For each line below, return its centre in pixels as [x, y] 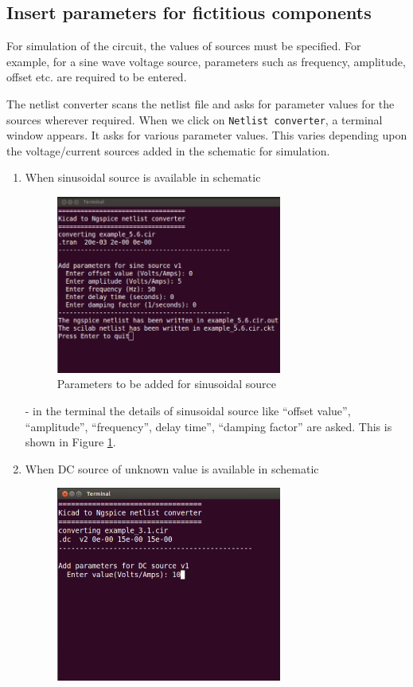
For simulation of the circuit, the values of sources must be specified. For [184, 46]
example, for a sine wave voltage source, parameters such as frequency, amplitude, [206, 61]
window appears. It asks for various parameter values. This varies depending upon [207, 135]
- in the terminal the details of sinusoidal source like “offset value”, [188, 410]
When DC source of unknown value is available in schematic [172, 468]
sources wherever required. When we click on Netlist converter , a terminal [195, 119]
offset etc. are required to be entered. [97, 77]
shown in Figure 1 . [70, 442]
